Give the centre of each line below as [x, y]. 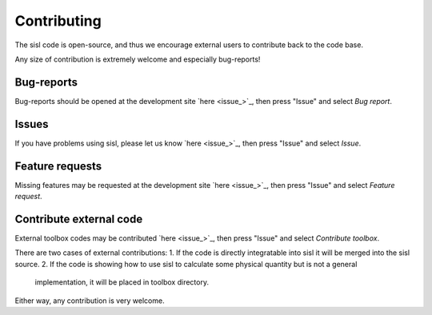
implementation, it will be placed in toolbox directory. [122, 282]
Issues [32, 124]
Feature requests [58, 166]
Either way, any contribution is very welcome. [90, 301]
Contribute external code [79, 219]
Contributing [58, 21]
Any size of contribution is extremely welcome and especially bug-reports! [138, 59]
